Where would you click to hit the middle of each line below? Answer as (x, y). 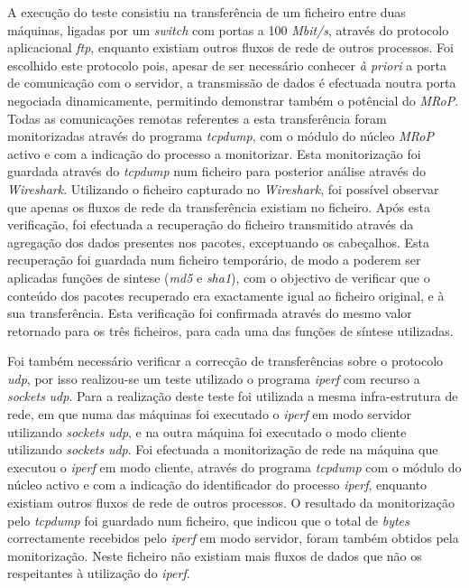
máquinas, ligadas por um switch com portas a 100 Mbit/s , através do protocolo (228, 29)
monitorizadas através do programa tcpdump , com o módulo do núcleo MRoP (221, 136)
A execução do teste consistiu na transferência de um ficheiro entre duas (207, 12)
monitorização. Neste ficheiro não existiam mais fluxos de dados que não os (215, 555)
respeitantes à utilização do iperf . (99, 573)
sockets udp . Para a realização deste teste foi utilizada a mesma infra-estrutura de (233, 396)
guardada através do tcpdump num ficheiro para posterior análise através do (217, 171)
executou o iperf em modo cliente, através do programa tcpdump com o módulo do (234, 467)
